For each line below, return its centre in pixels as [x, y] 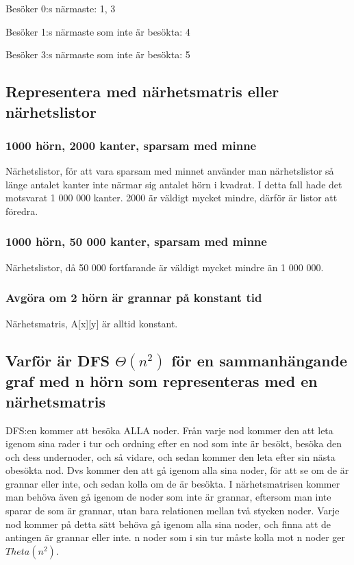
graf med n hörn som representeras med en [162, 381]
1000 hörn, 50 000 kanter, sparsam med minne [136, 241]
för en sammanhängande [260, 360]
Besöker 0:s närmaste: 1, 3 [61, 8]
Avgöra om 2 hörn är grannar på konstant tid [134, 298]
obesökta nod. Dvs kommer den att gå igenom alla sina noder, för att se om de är [177, 470]
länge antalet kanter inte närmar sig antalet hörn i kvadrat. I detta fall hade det [174, 184]
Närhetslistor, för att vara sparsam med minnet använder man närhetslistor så [170, 171]
